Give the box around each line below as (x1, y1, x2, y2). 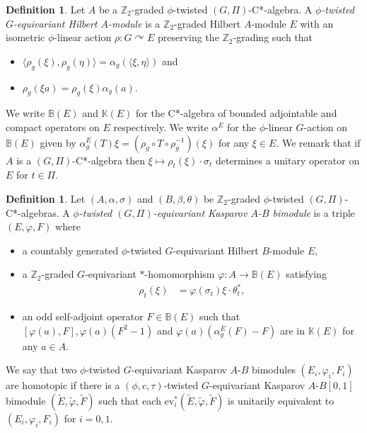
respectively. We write (113, 119, 209, 134)
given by (40, 135, 76, 150)
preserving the (157, 30, 219, 45)
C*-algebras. (6, 205, 59, 220)
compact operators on (6, 119, 100, 134)
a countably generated (22, 242, 119, 257)
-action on (303, 119, 348, 134)
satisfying (286, 266, 327, 281)
